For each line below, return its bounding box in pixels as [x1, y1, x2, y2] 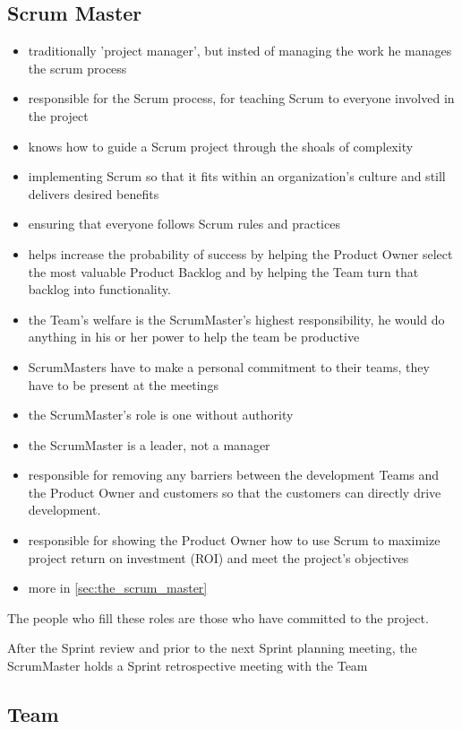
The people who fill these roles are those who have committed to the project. [7, 608, 429, 627]
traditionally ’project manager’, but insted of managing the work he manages [28, 41, 452, 60]
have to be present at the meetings [28, 375, 218, 394]
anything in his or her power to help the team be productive [28, 327, 360, 346]
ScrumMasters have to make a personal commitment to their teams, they [28, 357, 430, 376]
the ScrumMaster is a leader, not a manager [28, 435, 270, 454]
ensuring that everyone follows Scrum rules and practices [28, 214, 340, 233]
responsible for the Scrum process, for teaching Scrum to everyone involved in [28, 89, 455, 108]
